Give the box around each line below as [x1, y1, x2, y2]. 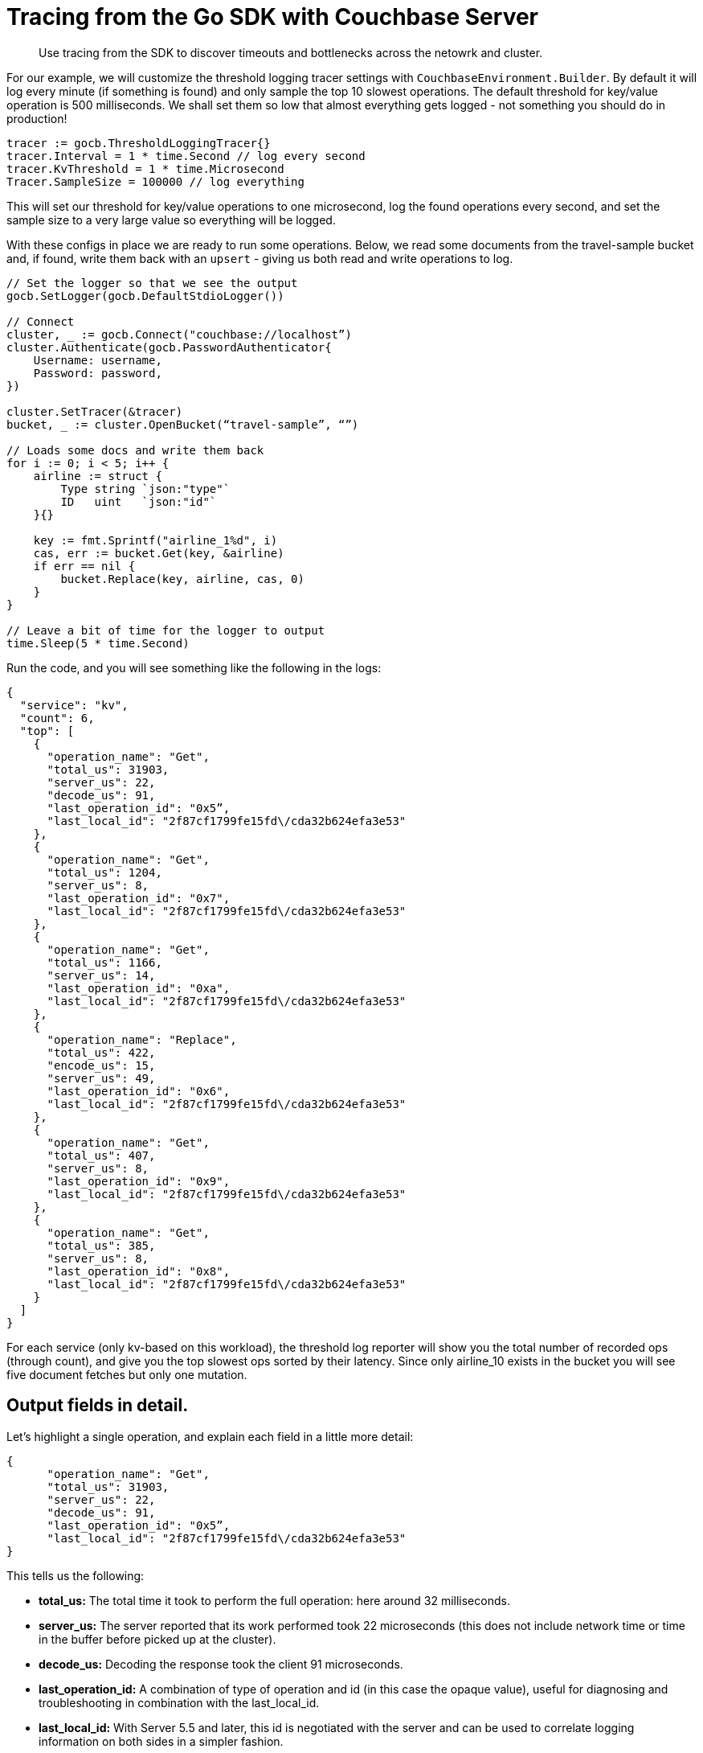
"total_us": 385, [47, 1238, 156, 1252]
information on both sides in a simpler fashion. [39, 1734, 284, 1748]
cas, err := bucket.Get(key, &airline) [33, 546, 284, 560]
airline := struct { [33, 469, 162, 482]
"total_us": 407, [47, 1148, 156, 1162]
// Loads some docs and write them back [6, 443, 264, 457]
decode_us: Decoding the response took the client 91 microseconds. [39, 1657, 403, 1671]
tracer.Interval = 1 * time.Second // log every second [6, 149, 366, 162]
